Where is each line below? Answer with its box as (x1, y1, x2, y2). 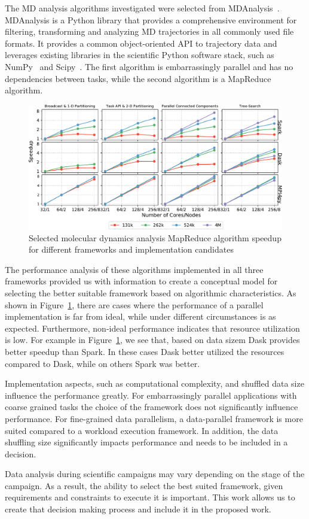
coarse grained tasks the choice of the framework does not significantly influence (5, 400, 298, 413)
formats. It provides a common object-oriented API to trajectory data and (5, 37, 277, 49)
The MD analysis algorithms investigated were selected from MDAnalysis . (5, 2, 280, 14)
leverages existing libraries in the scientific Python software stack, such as (5, 48, 274, 61)
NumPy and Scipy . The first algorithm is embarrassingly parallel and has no (5, 60, 293, 72)
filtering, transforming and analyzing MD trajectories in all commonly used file (5, 25, 294, 38)
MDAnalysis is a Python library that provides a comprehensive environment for (5, 13, 297, 26)
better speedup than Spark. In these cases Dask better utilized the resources (5, 345, 284, 357)
